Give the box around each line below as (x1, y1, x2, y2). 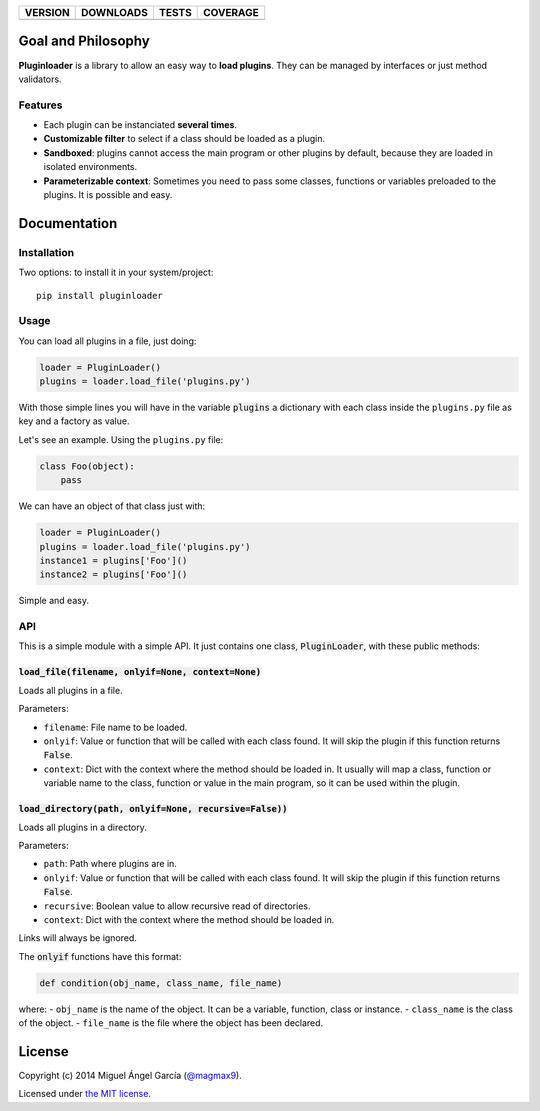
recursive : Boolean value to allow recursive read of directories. (43, 900, 311, 912)
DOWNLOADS (80, 6, 149, 19)
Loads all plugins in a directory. (18, 821, 147, 833)
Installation (18, 245, 75, 259)
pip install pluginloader (36, 290, 164, 301)
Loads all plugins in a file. (18, 684, 124, 696)
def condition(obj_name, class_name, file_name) (39, 977, 283, 989)
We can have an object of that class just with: (18, 500, 206, 512)
